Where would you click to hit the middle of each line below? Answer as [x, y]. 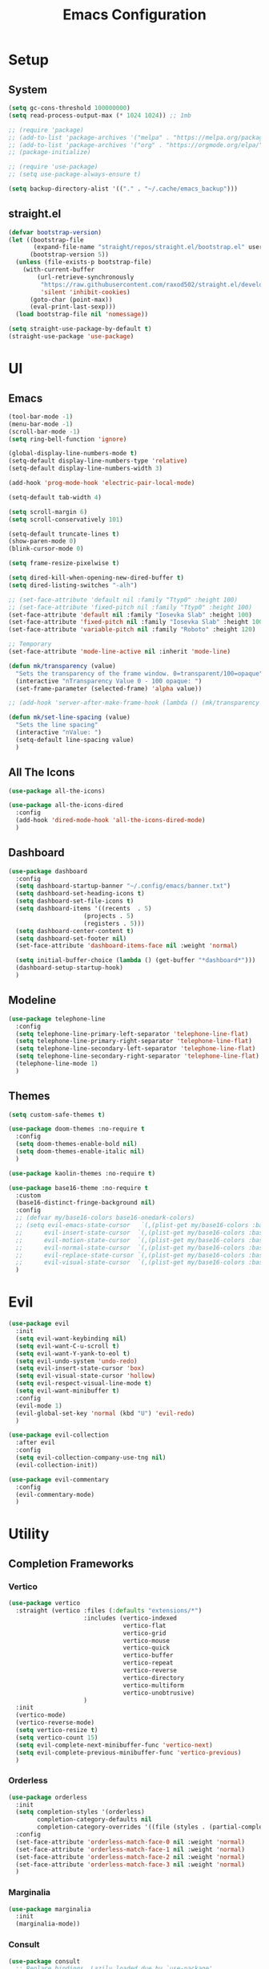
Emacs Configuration [134, 15]
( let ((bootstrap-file [46, 240]
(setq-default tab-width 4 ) [55, 497]
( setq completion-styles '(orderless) [80, 1812]
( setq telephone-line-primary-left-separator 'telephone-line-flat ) [132, 1033]
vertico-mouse [147, 1641]
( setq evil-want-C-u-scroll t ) [68, 1346]
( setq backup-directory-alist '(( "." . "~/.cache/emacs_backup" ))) [123, 189]
